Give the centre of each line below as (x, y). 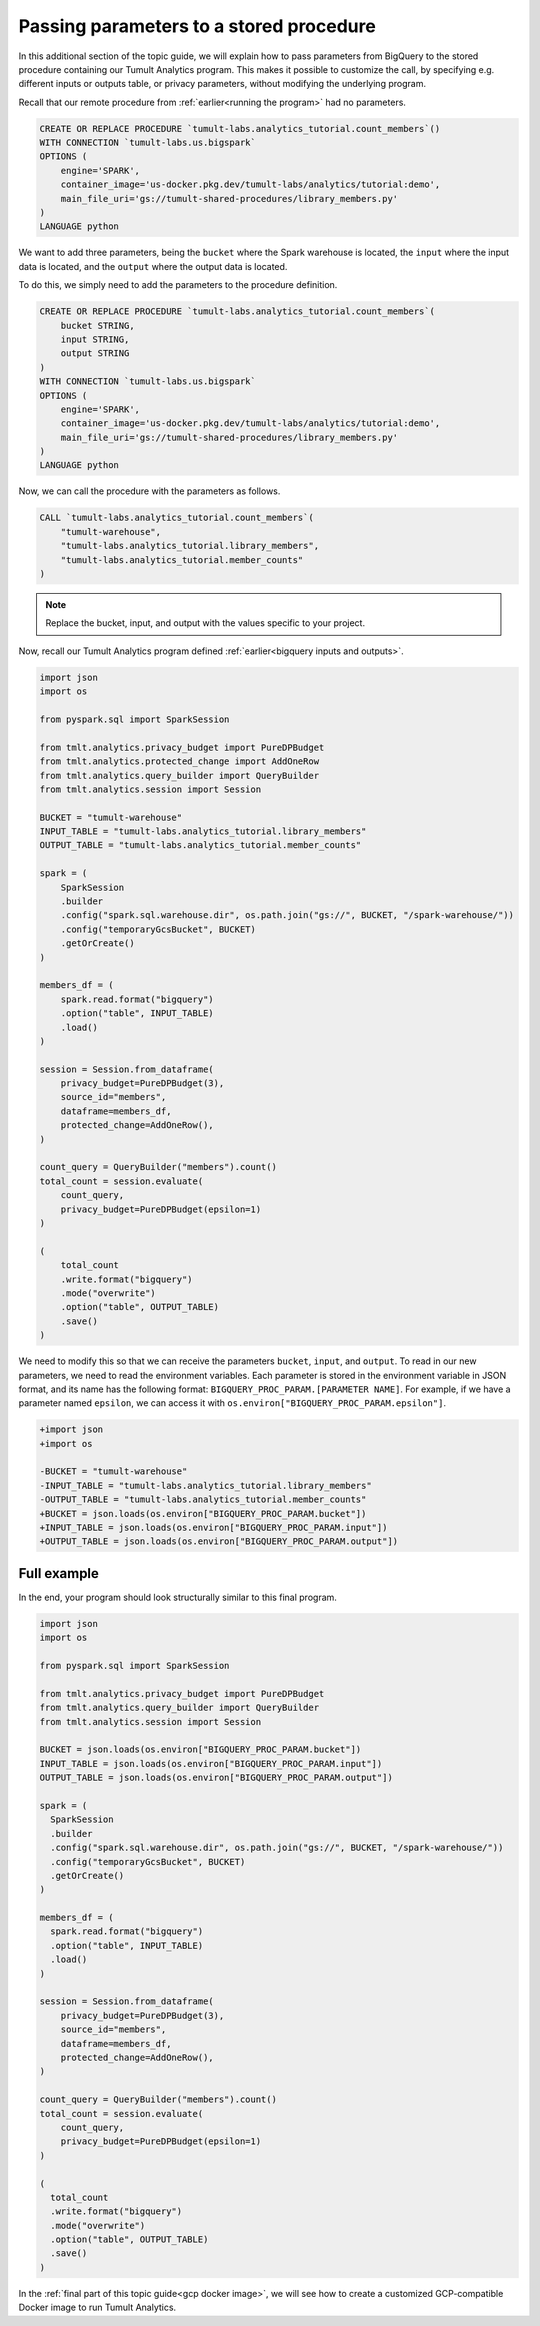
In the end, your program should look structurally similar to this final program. (177, 1597)
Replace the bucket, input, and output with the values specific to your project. (205, 623)
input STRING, (95, 339)
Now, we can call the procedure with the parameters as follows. (149, 491)
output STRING (95, 353)
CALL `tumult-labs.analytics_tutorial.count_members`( (176, 518)
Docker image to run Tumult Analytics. (97, 2307)
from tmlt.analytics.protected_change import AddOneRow (179, 761)
